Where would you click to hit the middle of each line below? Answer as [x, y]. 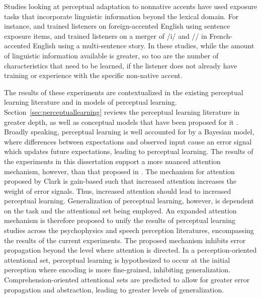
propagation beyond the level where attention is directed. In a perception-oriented [130, 250]
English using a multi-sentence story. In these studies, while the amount [144, 46]
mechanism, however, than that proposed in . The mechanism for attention [119, 171]
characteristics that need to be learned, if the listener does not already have [121, 65]
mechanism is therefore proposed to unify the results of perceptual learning [120, 220]
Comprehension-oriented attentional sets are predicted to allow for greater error [127, 280]
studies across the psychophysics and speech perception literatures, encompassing [129, 230]
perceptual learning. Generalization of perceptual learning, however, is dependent [129, 201]
